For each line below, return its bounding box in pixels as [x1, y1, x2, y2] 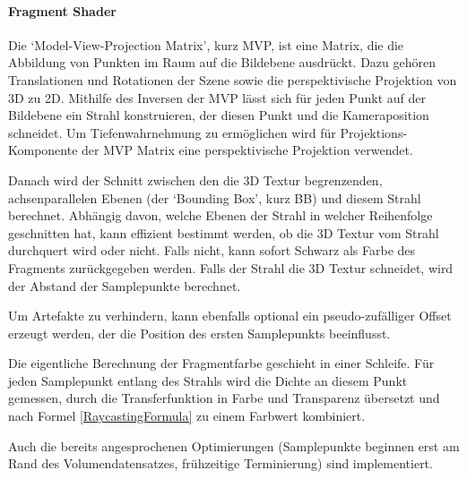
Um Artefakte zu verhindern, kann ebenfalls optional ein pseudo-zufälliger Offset [8, 306, 452, 325]
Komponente [8, 141, 78, 159]
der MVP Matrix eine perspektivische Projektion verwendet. [82, 141, 413, 159]
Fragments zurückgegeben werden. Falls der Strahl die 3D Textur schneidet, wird [8, 258, 454, 277]
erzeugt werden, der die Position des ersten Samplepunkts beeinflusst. [8, 323, 391, 342]
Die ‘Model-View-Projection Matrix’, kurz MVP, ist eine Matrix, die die [8, 35, 404, 54]
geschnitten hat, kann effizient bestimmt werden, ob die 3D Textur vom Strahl [8, 223, 439, 242]
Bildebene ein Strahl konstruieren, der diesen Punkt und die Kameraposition [8, 106, 429, 124]
